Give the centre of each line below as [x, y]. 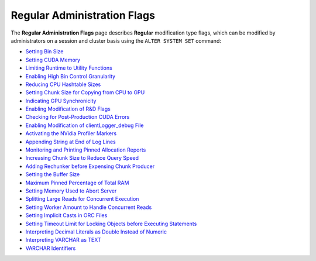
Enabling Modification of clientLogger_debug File [85, 125]
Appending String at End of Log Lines [71, 142]
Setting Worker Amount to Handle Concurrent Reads [89, 207]
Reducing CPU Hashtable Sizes [63, 84]
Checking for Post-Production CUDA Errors [78, 117]
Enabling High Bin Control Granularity [71, 76]
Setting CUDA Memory [53, 60]
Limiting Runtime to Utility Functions [69, 68]
